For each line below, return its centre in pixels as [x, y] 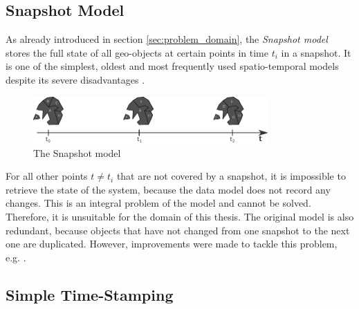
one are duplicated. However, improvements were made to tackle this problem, [172, 244]
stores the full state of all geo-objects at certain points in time [137, 52]
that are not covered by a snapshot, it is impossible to [231, 176]
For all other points [47, 176]
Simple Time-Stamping [90, 294]
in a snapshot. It [316, 52]
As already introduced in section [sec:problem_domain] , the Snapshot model [167, 39]
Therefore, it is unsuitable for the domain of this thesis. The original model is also [180, 217]
